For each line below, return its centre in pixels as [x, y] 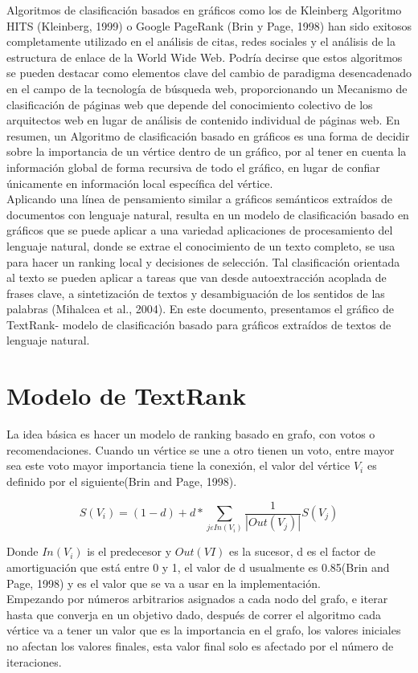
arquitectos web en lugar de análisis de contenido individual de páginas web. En [203, 120]
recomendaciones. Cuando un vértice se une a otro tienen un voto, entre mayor [201, 449]
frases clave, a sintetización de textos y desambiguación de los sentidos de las [196, 293]
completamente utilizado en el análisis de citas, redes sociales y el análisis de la [201, 41]
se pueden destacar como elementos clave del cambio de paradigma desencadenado [209, 73]
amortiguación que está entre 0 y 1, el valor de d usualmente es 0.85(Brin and [198, 567]
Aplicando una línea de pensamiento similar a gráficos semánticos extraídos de [200, 199]
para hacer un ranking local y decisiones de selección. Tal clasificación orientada [203, 261]
